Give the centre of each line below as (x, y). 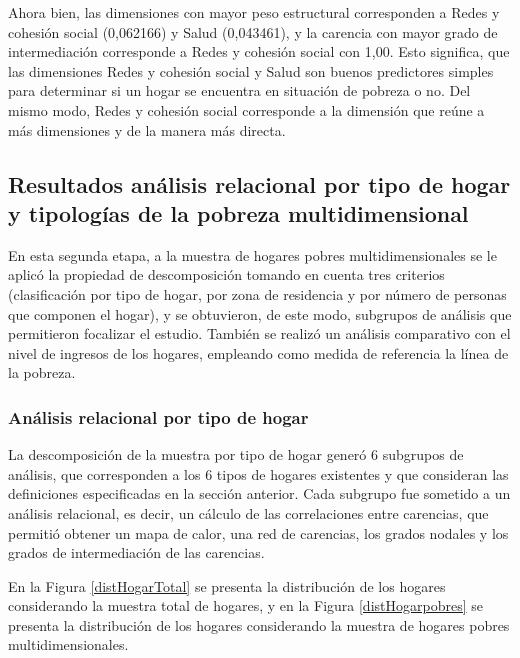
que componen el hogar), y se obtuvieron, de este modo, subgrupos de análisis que (260, 313)
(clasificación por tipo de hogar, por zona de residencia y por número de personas (257, 293)
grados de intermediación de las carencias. (136, 552)
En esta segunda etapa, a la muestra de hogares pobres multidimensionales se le (252, 254)
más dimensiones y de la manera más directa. (147, 129)
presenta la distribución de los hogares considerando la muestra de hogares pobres (259, 624)
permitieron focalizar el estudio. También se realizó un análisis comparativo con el (259, 333)
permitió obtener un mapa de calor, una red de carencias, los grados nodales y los (258, 532)
